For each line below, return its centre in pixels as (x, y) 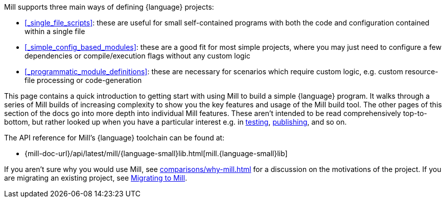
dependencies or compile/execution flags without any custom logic (138, 56)
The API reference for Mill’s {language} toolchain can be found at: (114, 138)
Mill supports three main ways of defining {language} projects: (109, 7)
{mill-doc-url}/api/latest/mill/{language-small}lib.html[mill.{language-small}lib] (156, 153)
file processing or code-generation (83, 80)
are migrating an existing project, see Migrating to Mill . (96, 178)
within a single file (55, 31)
